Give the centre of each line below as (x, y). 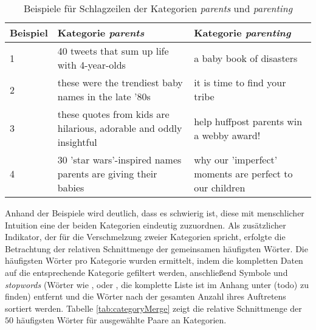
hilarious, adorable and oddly (120, 128)
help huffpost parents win (248, 121)
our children (220, 187)
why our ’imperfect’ (236, 160)
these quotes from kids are (113, 114)
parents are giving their (107, 174)
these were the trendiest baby (120, 82)
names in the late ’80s (104, 96)
